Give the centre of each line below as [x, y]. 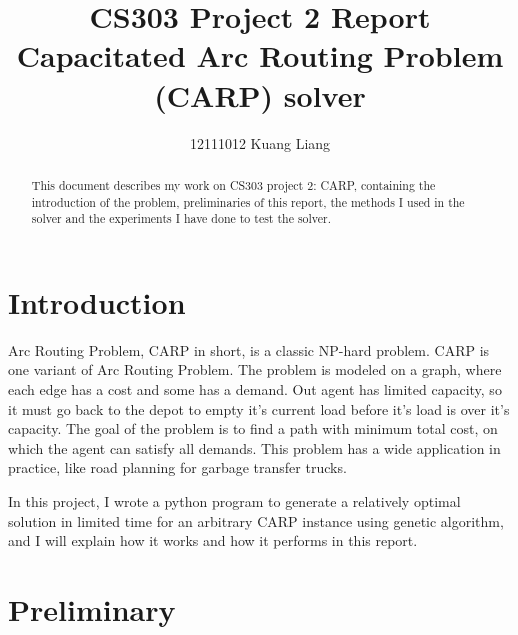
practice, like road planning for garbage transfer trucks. [177, 467]
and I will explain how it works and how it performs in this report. [213, 540]
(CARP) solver [260, 94]
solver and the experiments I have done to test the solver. [181, 218]
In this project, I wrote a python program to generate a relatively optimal [234, 500]
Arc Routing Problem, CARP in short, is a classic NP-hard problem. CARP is [249, 349]
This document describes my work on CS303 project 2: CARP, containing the [233, 184]
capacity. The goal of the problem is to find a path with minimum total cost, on [253, 428]
